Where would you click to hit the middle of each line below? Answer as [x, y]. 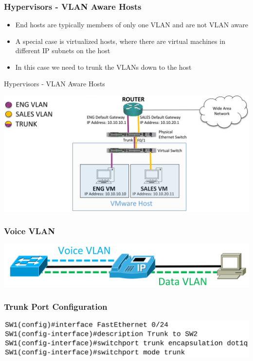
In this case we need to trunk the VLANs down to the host [103, 67]
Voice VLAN [29, 231]
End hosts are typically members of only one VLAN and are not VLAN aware [132, 25]
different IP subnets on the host [63, 50]
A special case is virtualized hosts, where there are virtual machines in [120, 41]
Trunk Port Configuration [56, 307]
